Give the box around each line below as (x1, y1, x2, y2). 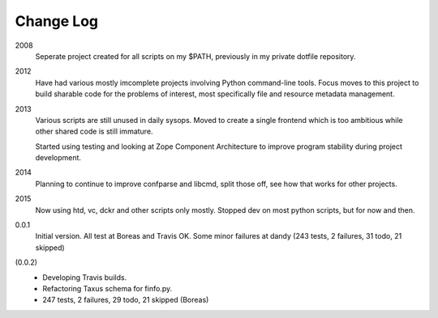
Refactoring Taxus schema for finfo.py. (42, 283, 173, 293)
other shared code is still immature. (35, 126, 153, 137)
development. (35, 153, 81, 163)
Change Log (15, 12, 99, 30)
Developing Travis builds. (42, 272, 127, 282)
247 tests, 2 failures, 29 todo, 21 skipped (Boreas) (42, 295, 209, 305)
